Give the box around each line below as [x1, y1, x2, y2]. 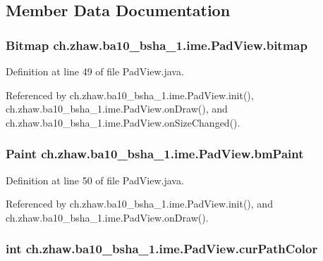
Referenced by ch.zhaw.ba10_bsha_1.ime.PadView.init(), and [6, 196, 273, 211]
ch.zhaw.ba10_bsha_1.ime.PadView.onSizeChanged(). [6, 115, 240, 129]
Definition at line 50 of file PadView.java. [6, 172, 184, 187]
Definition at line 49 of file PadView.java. [6, 64, 184, 78]
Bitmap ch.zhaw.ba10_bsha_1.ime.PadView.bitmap [6, 36, 307, 53]
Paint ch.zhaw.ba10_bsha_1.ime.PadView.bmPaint [6, 145, 304, 163]
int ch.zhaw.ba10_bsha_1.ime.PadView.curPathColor [6, 240, 318, 257]
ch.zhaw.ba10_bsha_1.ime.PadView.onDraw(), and [6, 101, 228, 116]
